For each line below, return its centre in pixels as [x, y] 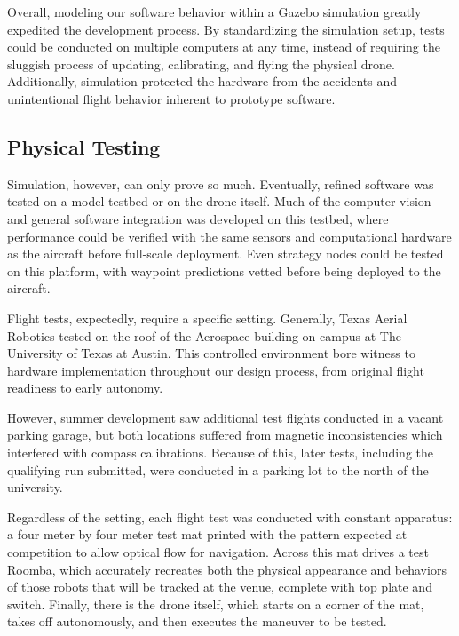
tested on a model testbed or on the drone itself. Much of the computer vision [219, 201]
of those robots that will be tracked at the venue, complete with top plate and [220, 587]
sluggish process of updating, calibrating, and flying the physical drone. [201, 64]
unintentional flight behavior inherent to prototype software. [171, 98]
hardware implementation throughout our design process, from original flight [216, 370]
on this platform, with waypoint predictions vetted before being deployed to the [224, 270]
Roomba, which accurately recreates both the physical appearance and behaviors [227, 569]
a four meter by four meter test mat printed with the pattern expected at [207, 534]
